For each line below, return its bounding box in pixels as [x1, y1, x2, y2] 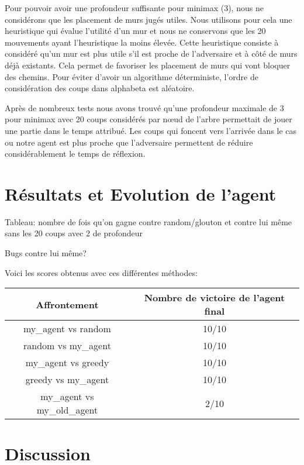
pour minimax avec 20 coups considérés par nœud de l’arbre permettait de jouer [5, 113, 292, 125]
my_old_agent [36, 403, 98, 417]
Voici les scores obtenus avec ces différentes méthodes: [5, 266, 198, 278]
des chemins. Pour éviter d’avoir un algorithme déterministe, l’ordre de [5, 70, 258, 82]
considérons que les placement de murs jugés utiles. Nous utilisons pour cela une [5, 13, 292, 25]
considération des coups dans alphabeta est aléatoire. [5, 82, 195, 94]
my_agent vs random [23, 322, 111, 336]
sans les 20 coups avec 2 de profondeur [5, 227, 143, 239]
